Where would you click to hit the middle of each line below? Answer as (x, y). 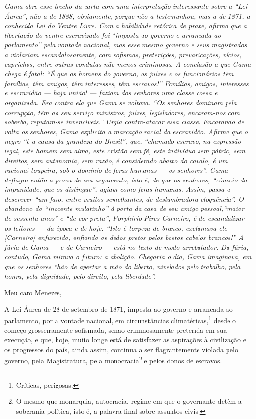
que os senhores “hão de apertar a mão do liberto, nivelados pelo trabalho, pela (123, 266)
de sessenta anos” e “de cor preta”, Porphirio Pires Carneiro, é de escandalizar (124, 218)
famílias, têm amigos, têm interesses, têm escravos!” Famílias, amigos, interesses (127, 83)
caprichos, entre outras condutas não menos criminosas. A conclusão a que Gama (128, 64)
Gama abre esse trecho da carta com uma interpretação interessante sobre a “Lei (126, 6)
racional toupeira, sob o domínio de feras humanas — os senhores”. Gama (116, 170)
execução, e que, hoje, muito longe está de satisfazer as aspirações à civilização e (125, 340)
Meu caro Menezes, (33, 292)
